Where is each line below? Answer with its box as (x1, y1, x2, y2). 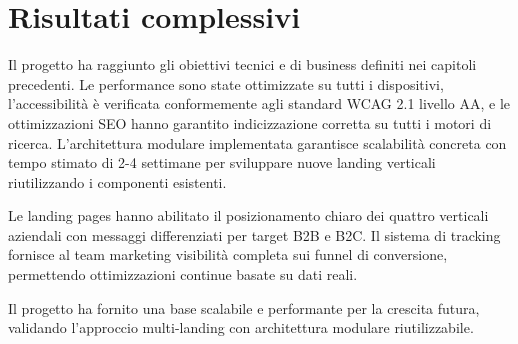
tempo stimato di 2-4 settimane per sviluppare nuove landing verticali (8, 152, 436, 173)
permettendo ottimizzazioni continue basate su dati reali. (8, 264, 358, 285)
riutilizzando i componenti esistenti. (8, 171, 227, 192)
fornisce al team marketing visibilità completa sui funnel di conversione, (8, 244, 448, 265)
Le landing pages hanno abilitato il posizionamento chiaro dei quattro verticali (8, 205, 489, 226)
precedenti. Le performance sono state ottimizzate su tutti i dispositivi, (8, 73, 444, 94)
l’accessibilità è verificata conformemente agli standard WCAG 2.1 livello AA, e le (8, 93, 511, 114)
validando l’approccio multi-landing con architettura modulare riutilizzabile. (8, 317, 474, 338)
